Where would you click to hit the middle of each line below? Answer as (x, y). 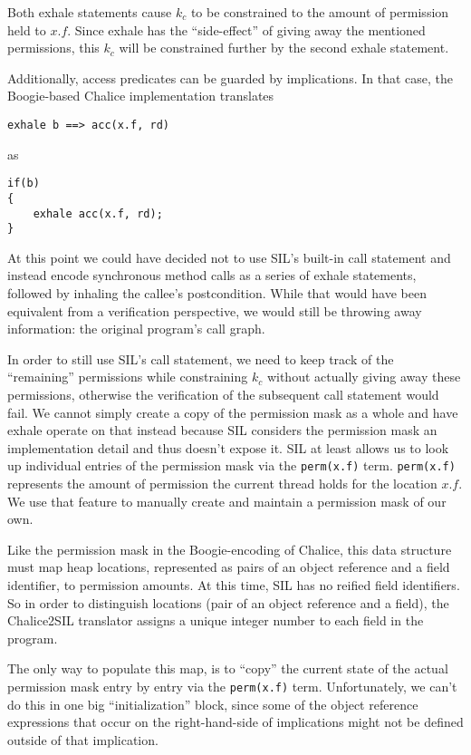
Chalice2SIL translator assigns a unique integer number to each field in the (216, 620)
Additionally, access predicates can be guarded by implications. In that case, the (231, 77)
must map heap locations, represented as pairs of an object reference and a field (229, 567)
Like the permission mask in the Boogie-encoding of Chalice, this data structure (230, 549)
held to (27, 29)
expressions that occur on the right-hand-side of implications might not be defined (235, 722)
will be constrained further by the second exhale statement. (284, 48)
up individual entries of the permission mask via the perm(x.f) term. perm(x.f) (231, 465)
